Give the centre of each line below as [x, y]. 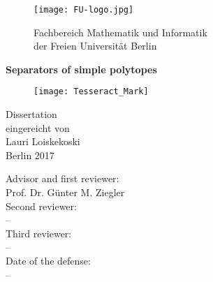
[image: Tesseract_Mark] [91, 92]
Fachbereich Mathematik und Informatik [120, 32]
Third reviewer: [39, 233]
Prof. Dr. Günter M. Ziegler [65, 192]
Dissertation [31, 114]
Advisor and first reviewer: [63, 178]
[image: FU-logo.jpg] [84, 10]
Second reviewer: [41, 206]
